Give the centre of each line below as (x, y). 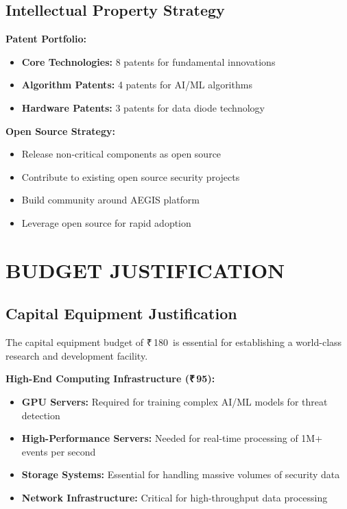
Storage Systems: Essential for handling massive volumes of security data (181, 474)
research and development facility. (77, 355)
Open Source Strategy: (60, 131)
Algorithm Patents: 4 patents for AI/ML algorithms (137, 85)
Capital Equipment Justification (121, 313)
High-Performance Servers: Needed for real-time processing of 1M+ (172, 438)
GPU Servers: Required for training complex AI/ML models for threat (175, 401)
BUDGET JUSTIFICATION (145, 270)
